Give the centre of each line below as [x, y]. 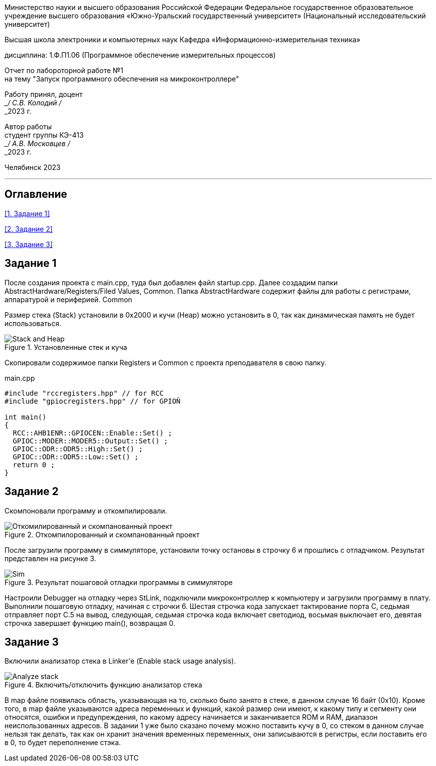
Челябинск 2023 [33, 167]
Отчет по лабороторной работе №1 [64, 70]
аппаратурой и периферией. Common [68, 299]
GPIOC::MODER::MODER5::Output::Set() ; [90, 441]
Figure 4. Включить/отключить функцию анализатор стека [103, 685]
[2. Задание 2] [29, 229]
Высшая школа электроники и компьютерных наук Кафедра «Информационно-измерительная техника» [183, 40]
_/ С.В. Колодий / [33, 103]
